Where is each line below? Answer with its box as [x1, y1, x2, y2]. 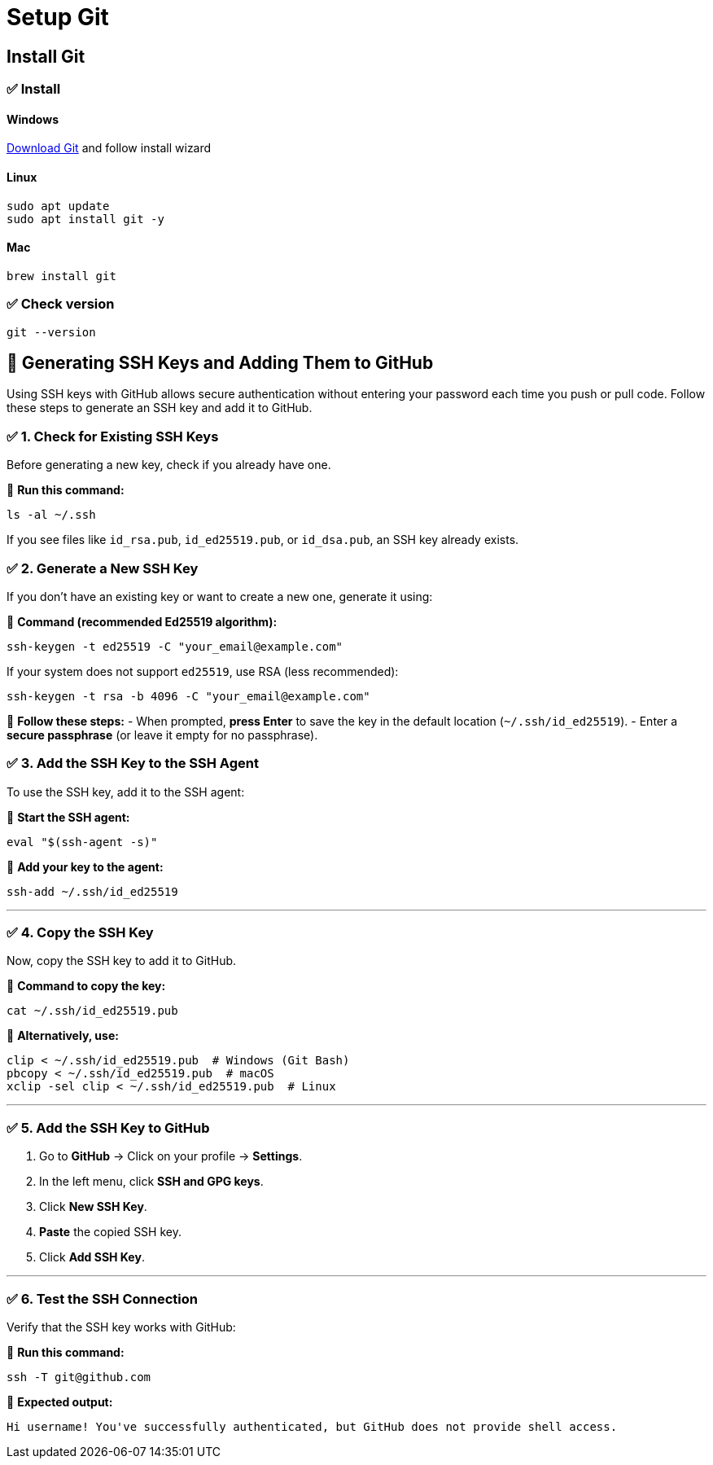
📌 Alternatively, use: [7, 1029, 119, 1043]
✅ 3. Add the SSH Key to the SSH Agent [7, 755, 259, 772]
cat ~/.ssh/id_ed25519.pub [7, 1004, 178, 1018]
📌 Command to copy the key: [7, 979, 166, 993]
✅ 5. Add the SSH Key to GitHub [7, 1119, 210, 1136]
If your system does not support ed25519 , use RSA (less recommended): [7, 664, 399, 678]
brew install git [7, 269, 116, 283]
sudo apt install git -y [7, 212, 164, 226]
